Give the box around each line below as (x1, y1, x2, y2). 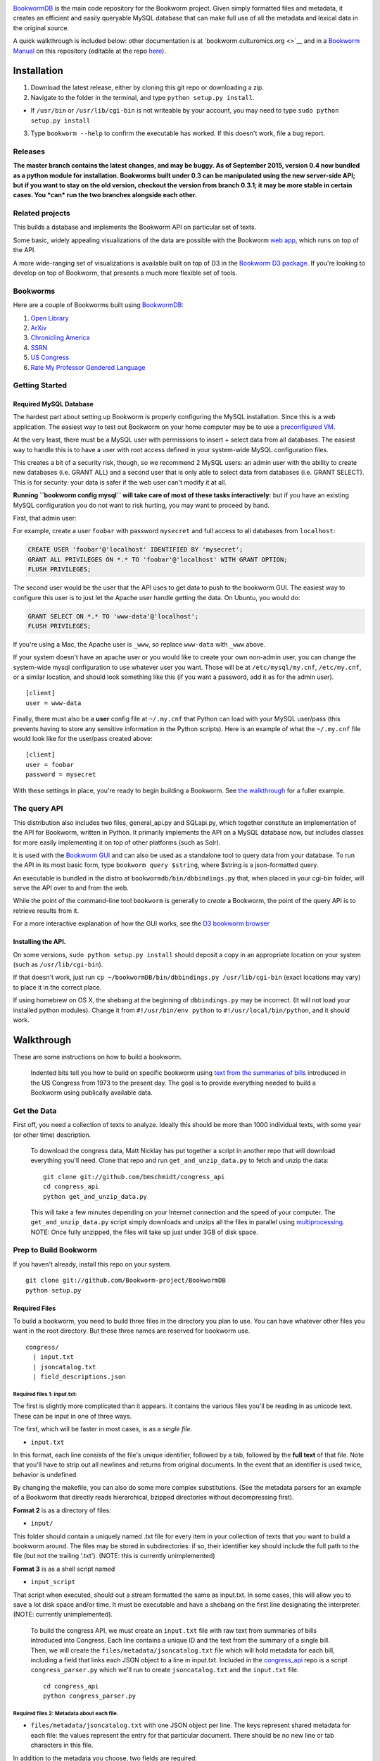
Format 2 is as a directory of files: (13, 1506, 112, 1514)
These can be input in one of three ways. (13, 1412, 132, 1420)
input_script (30, 1578, 76, 1586)
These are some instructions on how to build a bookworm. (13, 1052, 182, 1061)
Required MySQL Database (13, 400, 94, 409)
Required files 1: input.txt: (13, 1390, 77, 1398)
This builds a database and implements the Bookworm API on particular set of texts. (13, 223, 257, 232)
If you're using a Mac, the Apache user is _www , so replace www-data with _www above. (13, 640, 266, 648)
